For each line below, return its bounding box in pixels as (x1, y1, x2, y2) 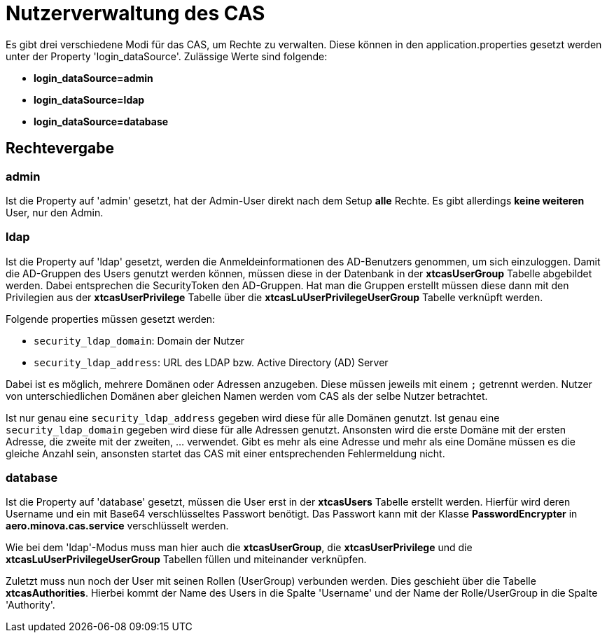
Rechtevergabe (6, 139, 115, 158)
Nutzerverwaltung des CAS (6, 1, 265, 25)
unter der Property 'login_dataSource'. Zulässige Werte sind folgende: (6, 50, 328, 62)
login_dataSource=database (34, 115, 169, 127)
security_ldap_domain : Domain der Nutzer (34, 334, 245, 347)
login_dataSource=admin (34, 71, 153, 84)
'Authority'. (6, 599, 55, 611)
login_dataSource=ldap (34, 93, 145, 106)
